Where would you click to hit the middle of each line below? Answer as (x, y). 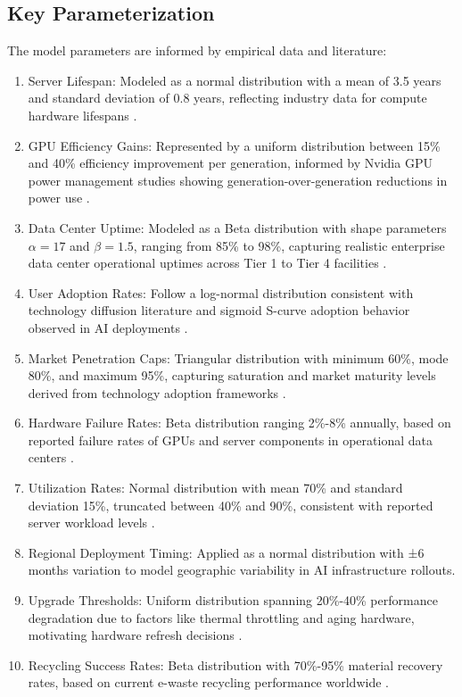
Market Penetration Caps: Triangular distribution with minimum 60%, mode (238, 357)
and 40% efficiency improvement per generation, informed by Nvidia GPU (230, 163)
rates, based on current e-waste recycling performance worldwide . (208, 682)
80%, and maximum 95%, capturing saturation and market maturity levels (232, 375)
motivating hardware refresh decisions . (135, 635)
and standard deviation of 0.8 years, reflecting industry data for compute (227, 98)
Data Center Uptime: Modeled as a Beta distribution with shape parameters (237, 227)
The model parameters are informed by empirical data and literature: (197, 50)
